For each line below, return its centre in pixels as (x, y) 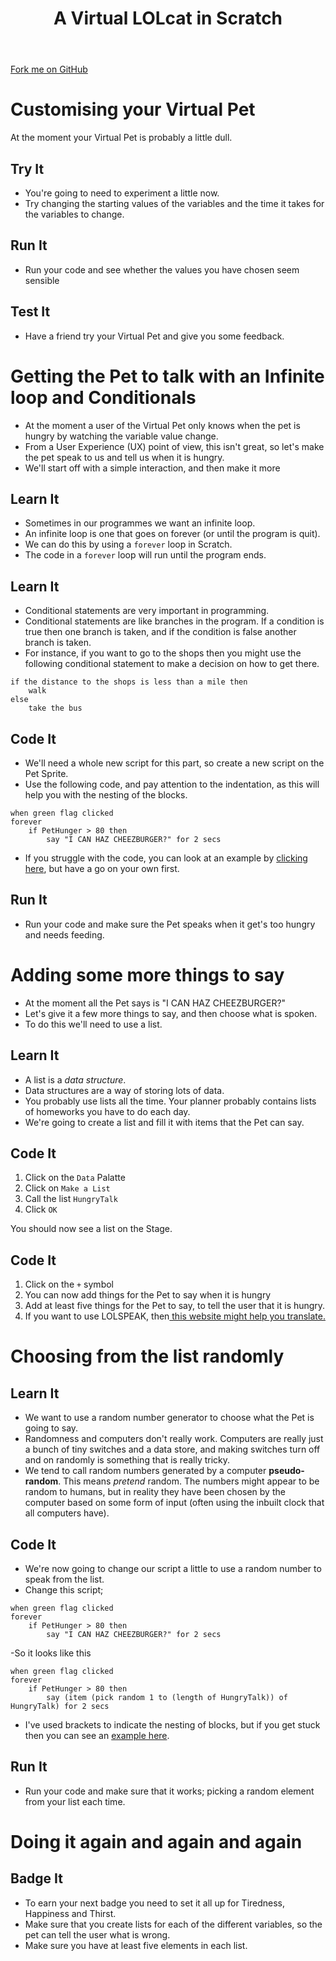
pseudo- (286, 1471)
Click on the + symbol (69, 1284)
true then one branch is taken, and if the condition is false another (160, 632)
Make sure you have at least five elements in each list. (136, 1945)
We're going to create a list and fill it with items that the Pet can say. (164, 1122)
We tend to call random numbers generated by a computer (145, 1471)
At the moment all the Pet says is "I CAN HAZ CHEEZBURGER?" (155, 1003)
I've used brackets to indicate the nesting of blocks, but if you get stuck (172, 1724)
